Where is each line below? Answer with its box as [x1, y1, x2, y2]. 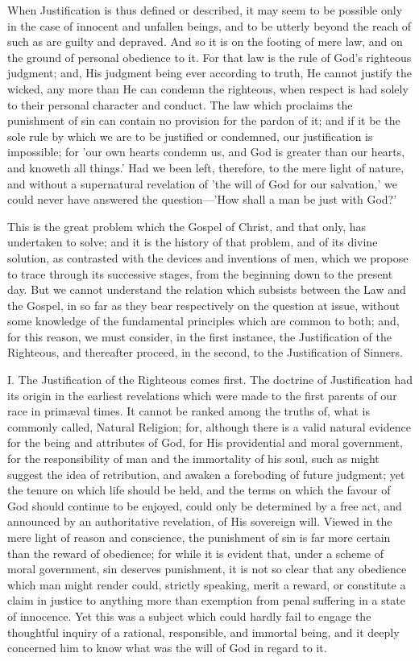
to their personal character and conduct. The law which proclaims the [7, 96, 353, 113]
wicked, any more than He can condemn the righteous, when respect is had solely [7, 80, 409, 97]
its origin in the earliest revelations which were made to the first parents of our [7, 386, 397, 403]
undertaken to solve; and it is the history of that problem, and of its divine [7, 233, 378, 250]
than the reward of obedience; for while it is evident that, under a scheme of [7, 544, 384, 561]
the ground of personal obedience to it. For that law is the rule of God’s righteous [7, 48, 412, 65]
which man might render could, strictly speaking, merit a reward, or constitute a [7, 576, 406, 593]
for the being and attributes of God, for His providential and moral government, [7, 434, 403, 451]
